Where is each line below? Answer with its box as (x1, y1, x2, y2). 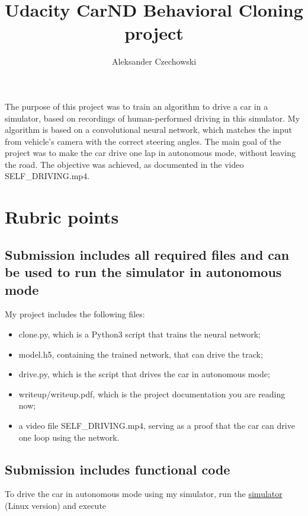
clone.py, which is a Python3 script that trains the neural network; (18, 328, 261, 340)
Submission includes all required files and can (5, 245, 290, 263)
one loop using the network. (18, 431, 120, 443)
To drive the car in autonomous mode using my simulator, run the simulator (5, 488, 283, 500)
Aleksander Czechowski (111, 55, 197, 68)
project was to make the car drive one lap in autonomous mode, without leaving (5, 146, 296, 159)
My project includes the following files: (5, 308, 145, 320)
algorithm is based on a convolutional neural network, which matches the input (5, 123, 292, 136)
